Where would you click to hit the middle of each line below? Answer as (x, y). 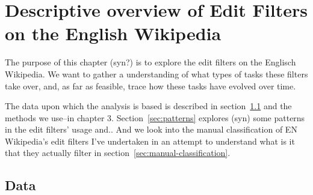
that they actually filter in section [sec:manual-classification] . (118, 153)
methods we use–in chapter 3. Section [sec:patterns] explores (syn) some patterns (155, 117)
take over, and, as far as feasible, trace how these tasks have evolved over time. (150, 85)
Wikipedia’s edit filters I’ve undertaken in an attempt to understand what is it (150, 141)
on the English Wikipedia (113, 33)
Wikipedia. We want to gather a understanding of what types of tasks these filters (156, 73)
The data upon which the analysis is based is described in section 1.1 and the (148, 106)
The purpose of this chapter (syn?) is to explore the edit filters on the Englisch (150, 62)
